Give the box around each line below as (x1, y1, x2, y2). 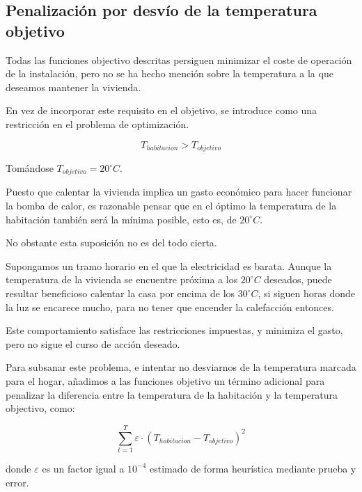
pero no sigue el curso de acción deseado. (6, 336, 180, 351)
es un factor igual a (42, 461, 125, 475)
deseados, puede (264, 272, 332, 287)
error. (6, 475, 29, 489)
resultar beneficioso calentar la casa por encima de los (6, 286, 235, 301)
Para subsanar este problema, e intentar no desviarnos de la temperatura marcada (6, 360, 356, 374)
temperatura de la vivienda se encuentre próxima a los (6, 272, 238, 287)
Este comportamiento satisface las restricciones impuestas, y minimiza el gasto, (6, 323, 343, 338)
